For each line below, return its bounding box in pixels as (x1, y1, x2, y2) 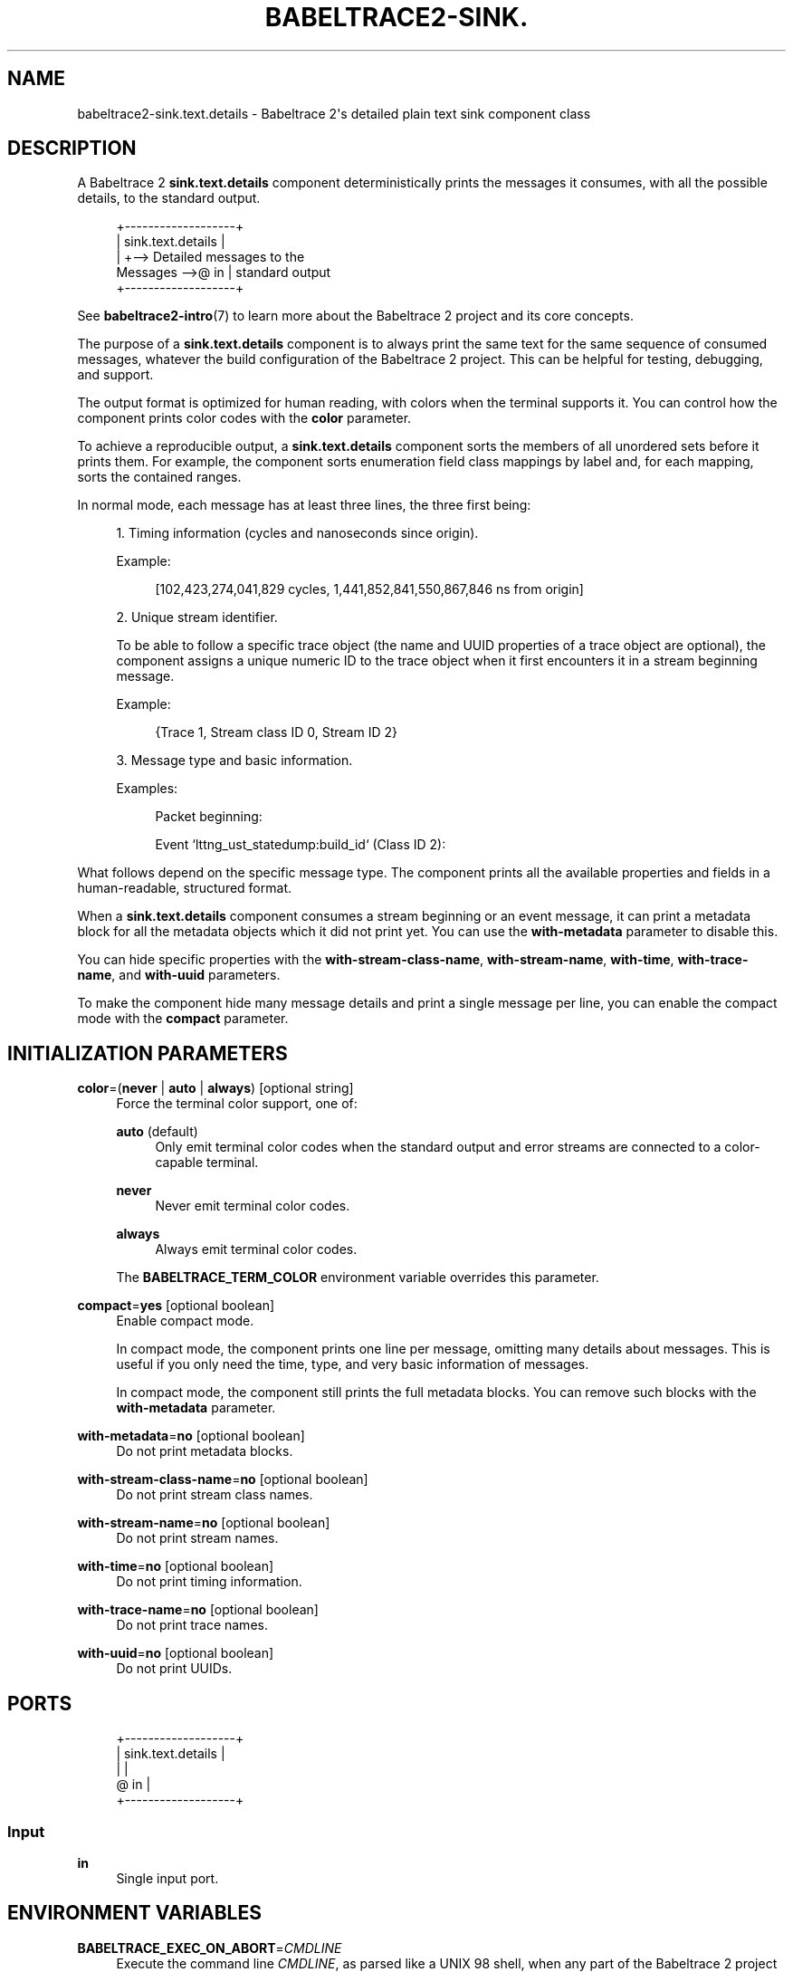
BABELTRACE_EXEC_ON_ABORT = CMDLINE (77, 1939, 342, 1956)
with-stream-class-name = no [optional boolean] (77, 1471, 368, 1488)
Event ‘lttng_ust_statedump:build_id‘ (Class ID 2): (155, 837, 446, 853)
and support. (77, 367, 154, 383)
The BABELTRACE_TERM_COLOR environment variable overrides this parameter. (116, 1269, 599, 1286)
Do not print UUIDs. (116, 1661, 233, 1677)
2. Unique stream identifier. (116, 609, 278, 626)
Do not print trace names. (116, 1617, 268, 1633)
